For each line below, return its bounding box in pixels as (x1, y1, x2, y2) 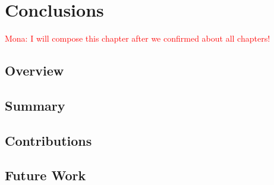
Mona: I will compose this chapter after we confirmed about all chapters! (5, 32, 270, 45)
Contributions (5, 131, 92, 149)
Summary (5, 96, 65, 114)
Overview (5, 61, 64, 80)
